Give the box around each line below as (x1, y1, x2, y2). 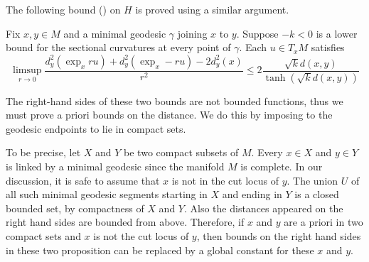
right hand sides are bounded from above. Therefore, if (6, 214, 245, 229)
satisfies (311, 40, 345, 55)
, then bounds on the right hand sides (196, 229, 361, 243)
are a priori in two (284, 214, 363, 229)
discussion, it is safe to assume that (6, 173, 160, 187)
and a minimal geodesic (63, 26, 166, 40)
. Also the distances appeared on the (183, 200, 343, 215)
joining (177, 26, 208, 40)
